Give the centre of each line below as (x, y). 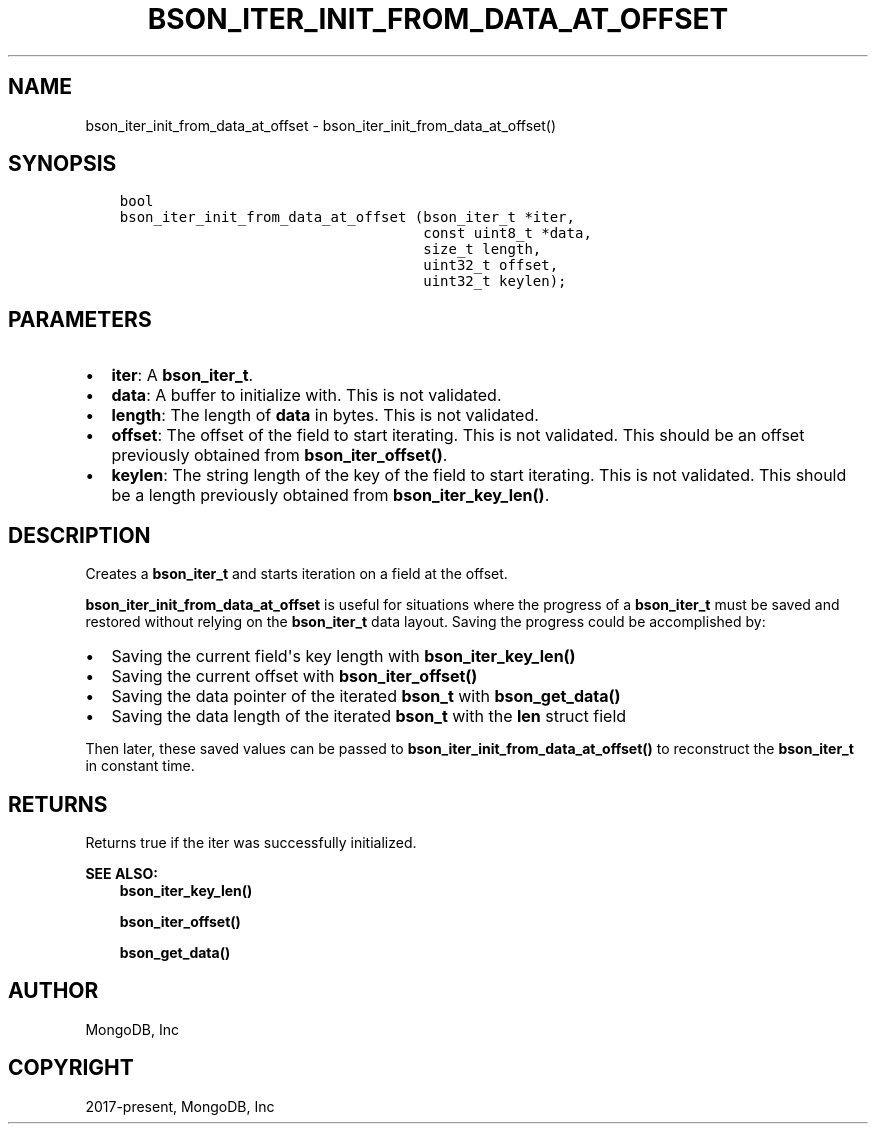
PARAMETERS (80, 319)
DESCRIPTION (79, 535)
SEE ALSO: (121, 873)
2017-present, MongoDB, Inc (180, 1106)
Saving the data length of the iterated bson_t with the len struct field (369, 716)
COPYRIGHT (71, 1068)
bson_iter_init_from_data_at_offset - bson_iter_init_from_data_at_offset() (321, 125)
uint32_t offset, (491, 265)
